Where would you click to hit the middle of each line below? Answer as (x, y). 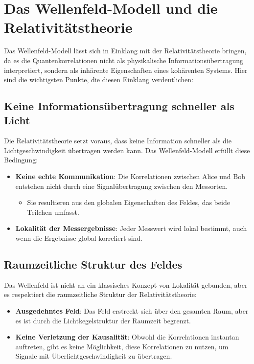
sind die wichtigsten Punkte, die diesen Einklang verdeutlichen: (99, 80)
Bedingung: (21, 160)
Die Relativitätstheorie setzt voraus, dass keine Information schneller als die (118, 141)
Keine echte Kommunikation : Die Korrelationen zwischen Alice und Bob (130, 176)
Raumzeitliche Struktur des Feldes (93, 264)
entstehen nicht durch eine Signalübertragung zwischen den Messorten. (122, 186)
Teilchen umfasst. (53, 212)
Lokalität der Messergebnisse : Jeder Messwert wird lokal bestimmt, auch (131, 228)
